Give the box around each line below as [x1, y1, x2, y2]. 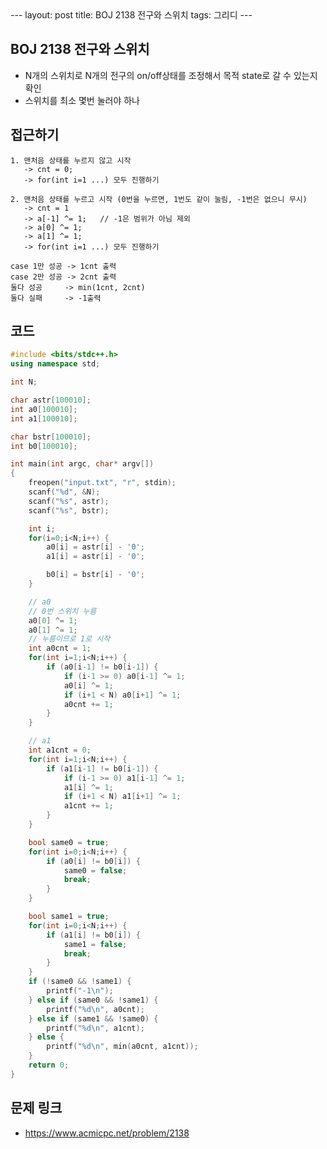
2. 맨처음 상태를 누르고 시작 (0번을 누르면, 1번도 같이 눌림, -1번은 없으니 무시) [10, 194, 308, 204]
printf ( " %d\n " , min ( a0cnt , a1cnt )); [46, 1042, 199, 1052]
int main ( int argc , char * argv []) [10, 459, 155, 469]
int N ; [10, 377, 38, 387]
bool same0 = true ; [28, 837, 110, 847]
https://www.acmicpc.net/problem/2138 [24, 1127, 190, 1139]
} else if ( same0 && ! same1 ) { [28, 995, 159, 1005]
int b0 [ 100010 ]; [10, 441, 78, 451]
